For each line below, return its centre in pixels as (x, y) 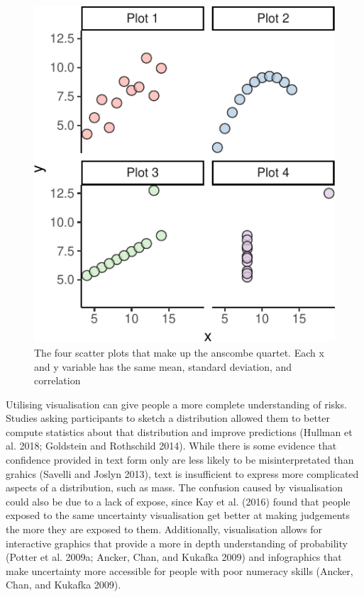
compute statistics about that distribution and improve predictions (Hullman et (179, 431)
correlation (57, 380)
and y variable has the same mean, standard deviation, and (163, 366)
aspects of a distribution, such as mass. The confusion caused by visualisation (174, 487)
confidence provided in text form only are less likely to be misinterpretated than (180, 460)
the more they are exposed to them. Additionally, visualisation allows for (164, 529)
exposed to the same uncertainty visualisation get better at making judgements (178, 515)
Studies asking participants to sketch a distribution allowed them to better (168, 418)
